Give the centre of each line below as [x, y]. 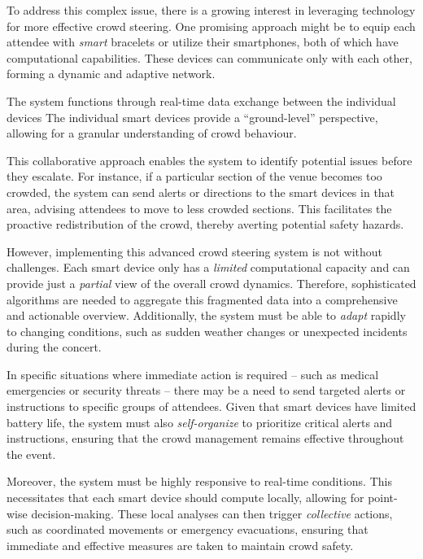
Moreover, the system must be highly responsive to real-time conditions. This [199, 481]
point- [383, 498]
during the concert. [54, 347]
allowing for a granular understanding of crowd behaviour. [152, 133]
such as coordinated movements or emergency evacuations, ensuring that [188, 529]
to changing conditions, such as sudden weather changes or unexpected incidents [207, 331]
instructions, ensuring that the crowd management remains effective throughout [205, 438]
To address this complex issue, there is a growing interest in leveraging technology [211, 10]
